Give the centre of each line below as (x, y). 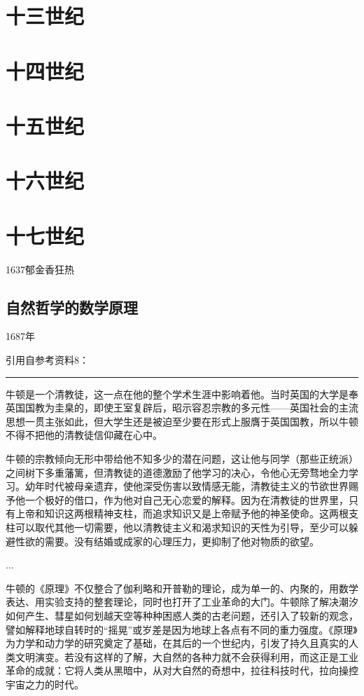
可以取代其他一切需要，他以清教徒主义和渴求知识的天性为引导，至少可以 (182, 527)
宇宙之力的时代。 (45, 684)
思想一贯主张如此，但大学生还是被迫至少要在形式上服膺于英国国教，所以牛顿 (182, 421)
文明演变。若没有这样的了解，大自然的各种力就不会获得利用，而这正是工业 (187, 656)
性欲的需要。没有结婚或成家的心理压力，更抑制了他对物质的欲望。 (167, 541)
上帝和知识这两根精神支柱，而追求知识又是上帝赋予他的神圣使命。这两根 (182, 513)
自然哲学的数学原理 (72, 307)
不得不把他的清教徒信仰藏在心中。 (84, 435)
